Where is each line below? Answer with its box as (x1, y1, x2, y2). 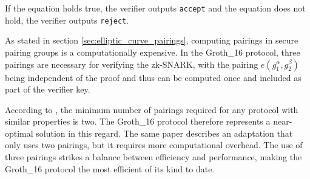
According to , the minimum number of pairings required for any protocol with (5, 103, 298, 116)
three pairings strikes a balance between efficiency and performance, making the (5, 151, 302, 163)
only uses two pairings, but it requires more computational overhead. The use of (5, 138, 303, 151)
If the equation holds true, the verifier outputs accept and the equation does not (5, 2, 306, 14)
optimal (5, 126, 33, 139)
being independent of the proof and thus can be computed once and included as (5, 71, 302, 83)
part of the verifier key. (5, 83, 90, 96)
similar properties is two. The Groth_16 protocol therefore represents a (5, 115, 271, 128)
